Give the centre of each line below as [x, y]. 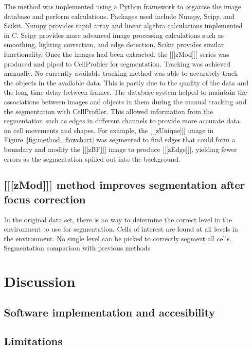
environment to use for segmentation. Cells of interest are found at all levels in [121, 229]
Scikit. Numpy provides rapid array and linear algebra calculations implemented [123, 25]
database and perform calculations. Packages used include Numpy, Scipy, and [119, 16]
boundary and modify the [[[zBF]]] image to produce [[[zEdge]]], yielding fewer [120, 149]
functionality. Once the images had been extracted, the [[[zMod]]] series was [117, 54]
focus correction [45, 199]
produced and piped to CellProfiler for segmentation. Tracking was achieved [117, 63]
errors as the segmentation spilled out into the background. [92, 158]
